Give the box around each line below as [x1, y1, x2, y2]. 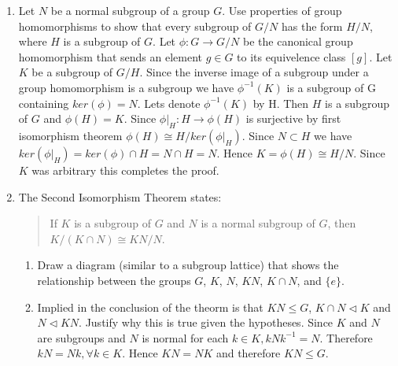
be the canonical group [243, 33, 353, 50]
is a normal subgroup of [201, 215, 315, 231]
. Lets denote [137, 94, 201, 111]
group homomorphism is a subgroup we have [18, 79, 234, 95]
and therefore [216, 345, 281, 361]
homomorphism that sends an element [18, 48, 202, 65]
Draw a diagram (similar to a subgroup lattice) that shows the [37, 257, 339, 273]
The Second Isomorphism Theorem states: [18, 188, 222, 205]
